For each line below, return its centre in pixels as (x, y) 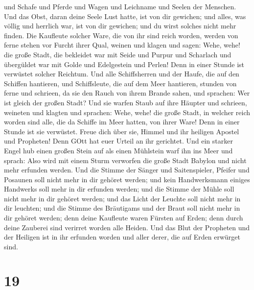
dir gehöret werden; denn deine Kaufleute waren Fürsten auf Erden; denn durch (124, 218)
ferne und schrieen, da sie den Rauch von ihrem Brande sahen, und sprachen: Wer (127, 93)
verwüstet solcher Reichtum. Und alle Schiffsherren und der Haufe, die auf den (122, 74)
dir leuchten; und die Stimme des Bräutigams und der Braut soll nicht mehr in (122, 208)
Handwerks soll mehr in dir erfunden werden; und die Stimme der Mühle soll (119, 189)
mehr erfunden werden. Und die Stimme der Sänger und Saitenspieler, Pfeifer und (127, 170)
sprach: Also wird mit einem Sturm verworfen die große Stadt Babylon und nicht (125, 160)
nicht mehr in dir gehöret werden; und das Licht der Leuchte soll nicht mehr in (122, 198)
